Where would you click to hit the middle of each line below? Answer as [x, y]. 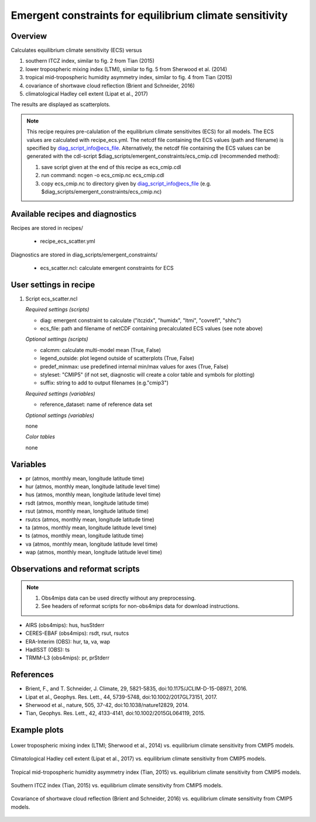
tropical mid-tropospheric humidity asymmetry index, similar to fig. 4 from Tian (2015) [129, 77]
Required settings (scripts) [57, 309]
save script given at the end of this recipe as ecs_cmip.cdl [111, 167]
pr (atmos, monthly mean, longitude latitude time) [85, 478]
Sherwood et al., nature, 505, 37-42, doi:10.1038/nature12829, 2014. [107, 705]
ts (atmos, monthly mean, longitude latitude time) [85, 536]
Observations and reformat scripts [75, 569]
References [32, 675]
